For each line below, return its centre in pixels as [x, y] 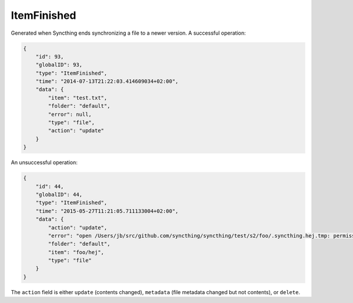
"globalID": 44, [59, 194]
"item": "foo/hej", [76, 252]
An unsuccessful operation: [44, 162]
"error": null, [70, 114]
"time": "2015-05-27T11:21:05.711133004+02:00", [107, 211]
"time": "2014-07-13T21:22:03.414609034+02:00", [107, 81]
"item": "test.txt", [78, 98]
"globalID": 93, [59, 65]
